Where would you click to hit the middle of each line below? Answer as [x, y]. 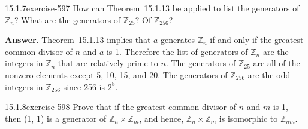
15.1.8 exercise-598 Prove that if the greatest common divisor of [120, 107]
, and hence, [161, 118]
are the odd [269, 74]
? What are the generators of [68, 19]
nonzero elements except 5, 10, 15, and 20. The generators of [116, 74]
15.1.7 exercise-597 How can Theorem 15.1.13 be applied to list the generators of [152, 8]
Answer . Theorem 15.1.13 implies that [78, 40]
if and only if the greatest [257, 40]
